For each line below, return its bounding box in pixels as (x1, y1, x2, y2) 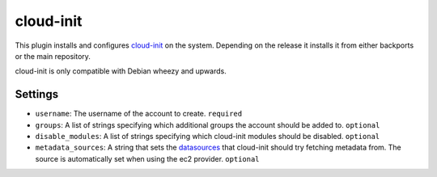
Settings (15, 87, 59, 101)
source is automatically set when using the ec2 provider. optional (35, 154, 260, 163)
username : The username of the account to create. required (35, 109, 243, 119)
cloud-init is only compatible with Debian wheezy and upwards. (15, 66, 227, 76)
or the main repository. (15, 51, 91, 61)
